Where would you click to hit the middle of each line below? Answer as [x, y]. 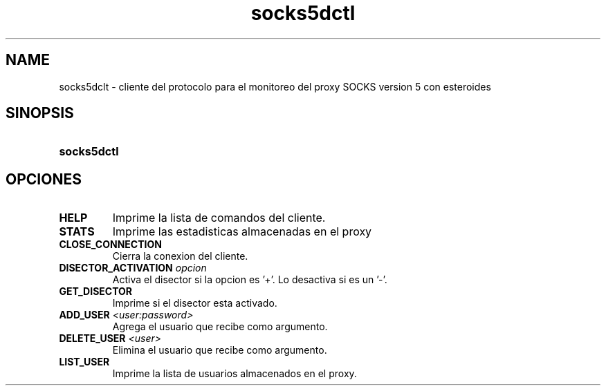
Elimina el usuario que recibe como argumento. [220, 350]
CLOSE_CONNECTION [110, 245]
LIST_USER [84, 362]
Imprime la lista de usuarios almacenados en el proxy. [235, 374]
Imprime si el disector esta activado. [195, 303]
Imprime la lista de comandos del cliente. [219, 218]
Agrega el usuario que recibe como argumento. [220, 327]
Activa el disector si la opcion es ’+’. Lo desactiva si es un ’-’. [250, 280]
